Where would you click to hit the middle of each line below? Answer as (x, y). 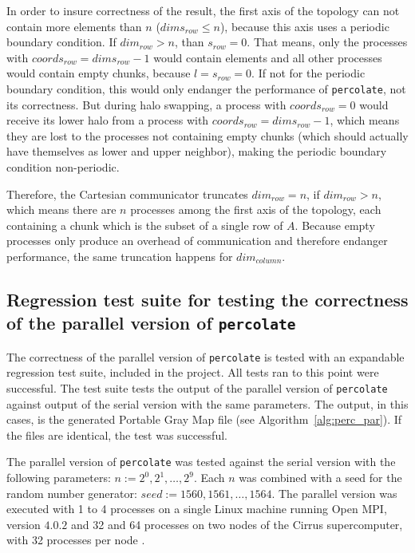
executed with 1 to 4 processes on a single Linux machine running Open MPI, (197, 509)
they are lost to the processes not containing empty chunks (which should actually (207, 135)
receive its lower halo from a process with (108, 120)
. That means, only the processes (327, 42)
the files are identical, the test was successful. (117, 434)
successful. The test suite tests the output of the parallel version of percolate (197, 387)
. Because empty (335, 225)
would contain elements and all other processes (268, 57)
